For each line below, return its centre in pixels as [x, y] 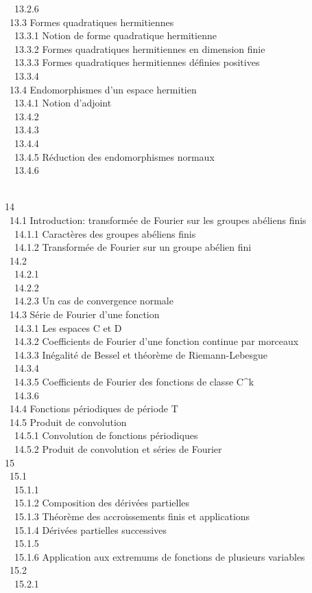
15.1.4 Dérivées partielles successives [90, 529]
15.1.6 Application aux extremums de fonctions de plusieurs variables [159, 556]
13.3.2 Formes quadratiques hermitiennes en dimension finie [140, 48]
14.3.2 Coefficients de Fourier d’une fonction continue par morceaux [156, 341]
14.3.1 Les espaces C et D [68, 327]
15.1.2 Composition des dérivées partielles [102, 503]
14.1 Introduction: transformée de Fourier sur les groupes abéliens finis [158, 220]
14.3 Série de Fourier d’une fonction [84, 314]
